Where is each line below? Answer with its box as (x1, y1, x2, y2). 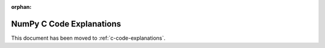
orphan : (11, 4, 32, 10)
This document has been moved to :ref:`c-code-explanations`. (11, 34, 166, 41)
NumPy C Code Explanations (11, 18, 122, 29)
